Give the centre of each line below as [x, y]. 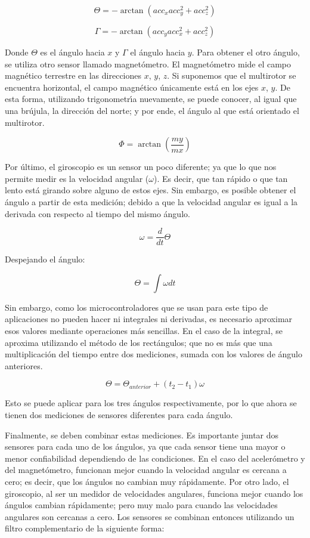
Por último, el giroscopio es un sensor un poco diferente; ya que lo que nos [141, 167]
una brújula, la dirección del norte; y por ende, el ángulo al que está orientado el [152, 110]
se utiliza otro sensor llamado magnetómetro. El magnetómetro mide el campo [148, 64]
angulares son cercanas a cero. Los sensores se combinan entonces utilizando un [150, 516]
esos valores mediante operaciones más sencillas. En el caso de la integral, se [144, 330]
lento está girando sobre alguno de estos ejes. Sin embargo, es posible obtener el [151, 190]
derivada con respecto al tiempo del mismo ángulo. [97, 213]
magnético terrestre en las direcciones [73, 75]
